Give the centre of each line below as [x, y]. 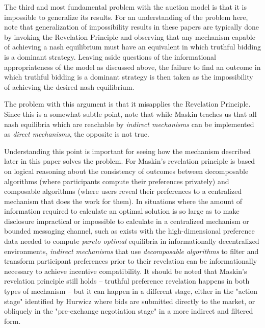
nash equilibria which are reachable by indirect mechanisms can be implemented [129, 124]
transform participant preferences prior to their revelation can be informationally [131, 261]
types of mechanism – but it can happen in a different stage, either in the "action [131, 291]
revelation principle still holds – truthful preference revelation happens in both [127, 281]
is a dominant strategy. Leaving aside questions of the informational [110, 56]
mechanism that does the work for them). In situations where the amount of [123, 201]
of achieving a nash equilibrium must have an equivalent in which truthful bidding [132, 47]
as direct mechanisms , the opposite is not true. [77, 134]
